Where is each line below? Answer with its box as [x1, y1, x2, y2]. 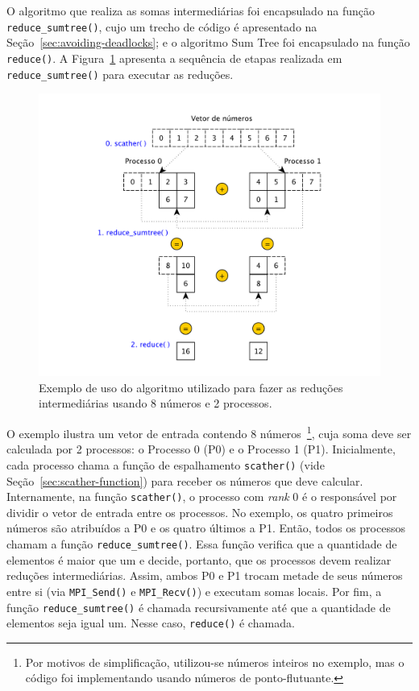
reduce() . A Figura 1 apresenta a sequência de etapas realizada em [6, 49, 342, 66]
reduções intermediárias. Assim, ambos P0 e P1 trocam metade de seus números [6, 567, 403, 584]
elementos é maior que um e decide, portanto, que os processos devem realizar [6, 551, 392, 568]
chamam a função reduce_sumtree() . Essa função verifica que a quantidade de [6, 536, 397, 552]
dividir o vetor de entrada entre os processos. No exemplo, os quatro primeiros [6, 503, 393, 520]
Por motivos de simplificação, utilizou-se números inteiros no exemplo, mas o [25, 653, 404, 670]
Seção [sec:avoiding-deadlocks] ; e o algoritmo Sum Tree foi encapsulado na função [6, 34, 410, 51]
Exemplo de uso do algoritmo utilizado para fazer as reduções [39, 379, 343, 395]
